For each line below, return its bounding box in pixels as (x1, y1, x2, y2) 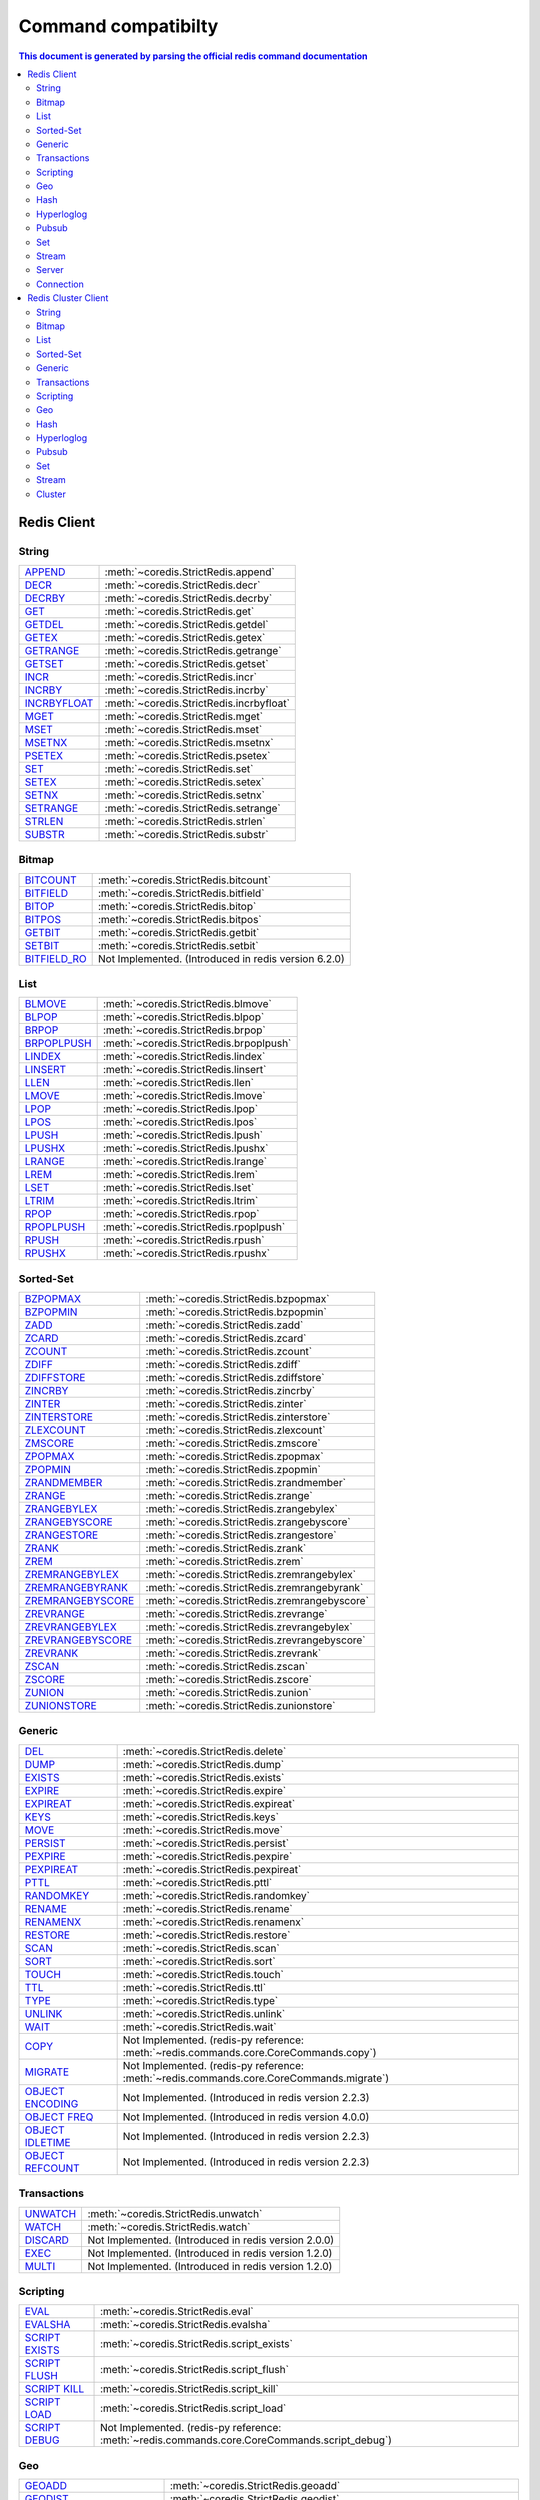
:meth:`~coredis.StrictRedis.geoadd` (169, 2479, 341, 2493)
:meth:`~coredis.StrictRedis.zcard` (145, 1331, 307, 1345)
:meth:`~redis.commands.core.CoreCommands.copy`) (122, 2045, 377, 2059)
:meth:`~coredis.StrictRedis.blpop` (102, 1010, 265, 1024)
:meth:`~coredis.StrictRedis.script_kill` (100, 2382, 279, 2396)
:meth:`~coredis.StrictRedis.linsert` (102, 1063, 267, 1077)
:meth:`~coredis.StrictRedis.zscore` (145, 1673, 312, 1687)
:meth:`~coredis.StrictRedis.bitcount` (97, 873, 272, 887)
